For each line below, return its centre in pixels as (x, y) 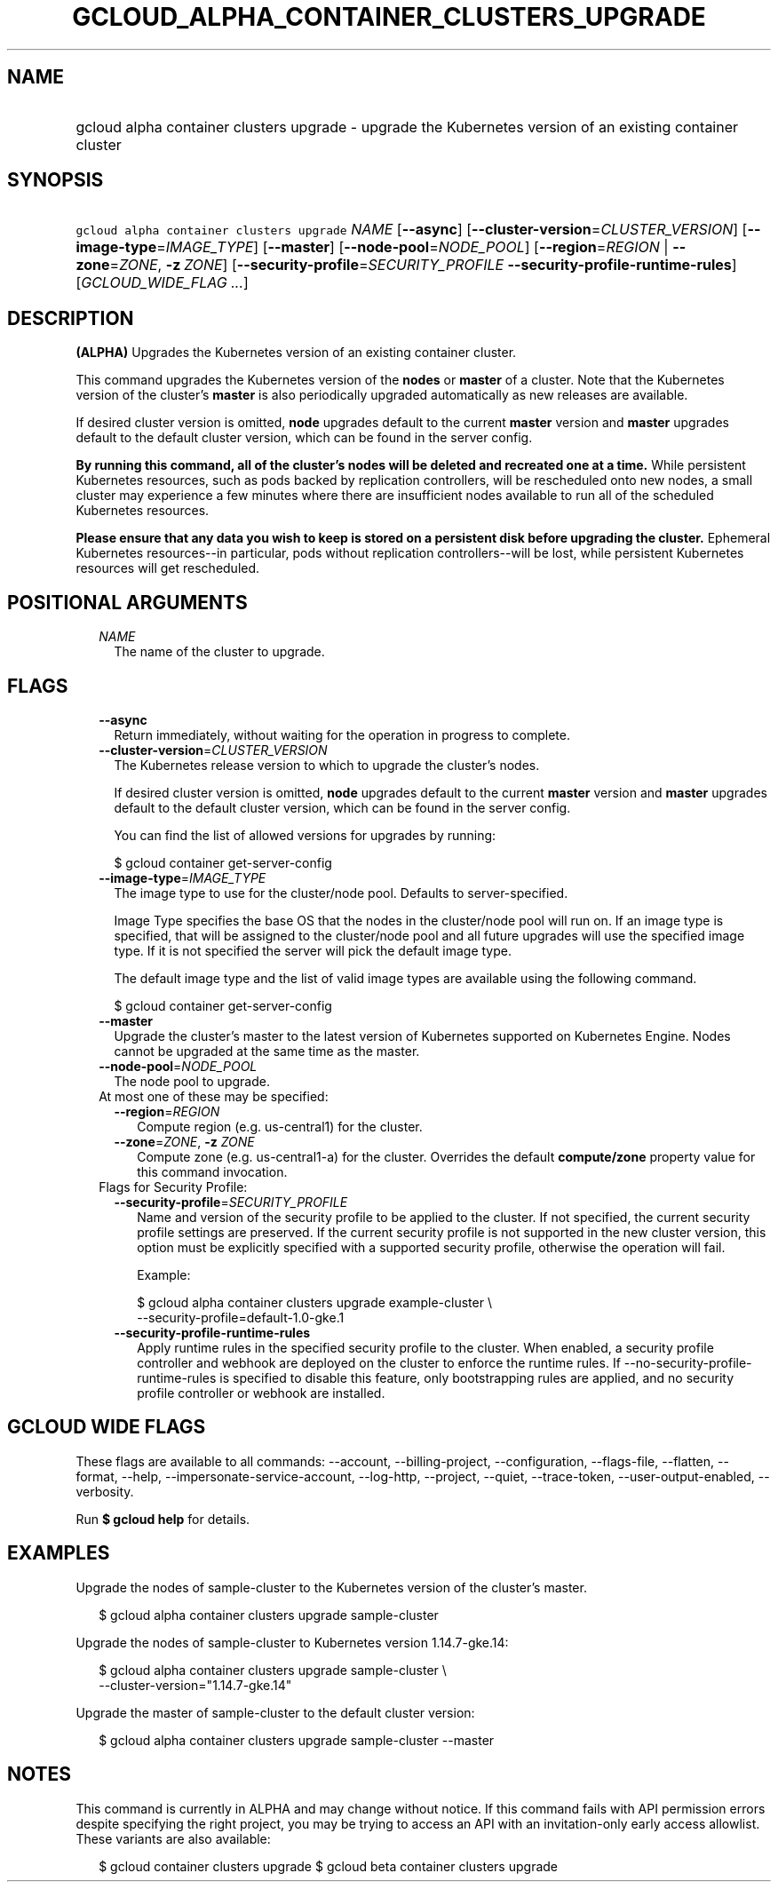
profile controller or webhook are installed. (261, 1393)
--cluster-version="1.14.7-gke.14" (195, 1685)
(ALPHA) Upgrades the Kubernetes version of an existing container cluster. (296, 353)
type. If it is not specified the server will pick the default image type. (313, 950)
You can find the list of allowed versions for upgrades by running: (305, 835)
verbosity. (105, 1491)
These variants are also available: (173, 1838)
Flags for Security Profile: (173, 1187)
